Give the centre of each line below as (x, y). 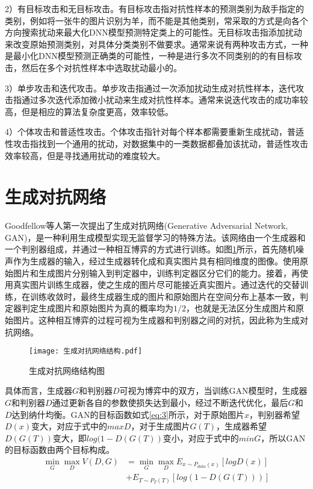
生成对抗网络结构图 (67, 370)
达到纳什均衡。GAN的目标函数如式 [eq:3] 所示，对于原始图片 (128, 414)
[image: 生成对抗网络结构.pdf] (86, 351)
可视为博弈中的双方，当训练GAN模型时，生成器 (213, 391)
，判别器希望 (274, 414)
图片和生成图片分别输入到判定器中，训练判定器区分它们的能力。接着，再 (156, 273)
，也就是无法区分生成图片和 (241, 308)
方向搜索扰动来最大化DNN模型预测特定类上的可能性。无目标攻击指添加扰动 (153, 32)
